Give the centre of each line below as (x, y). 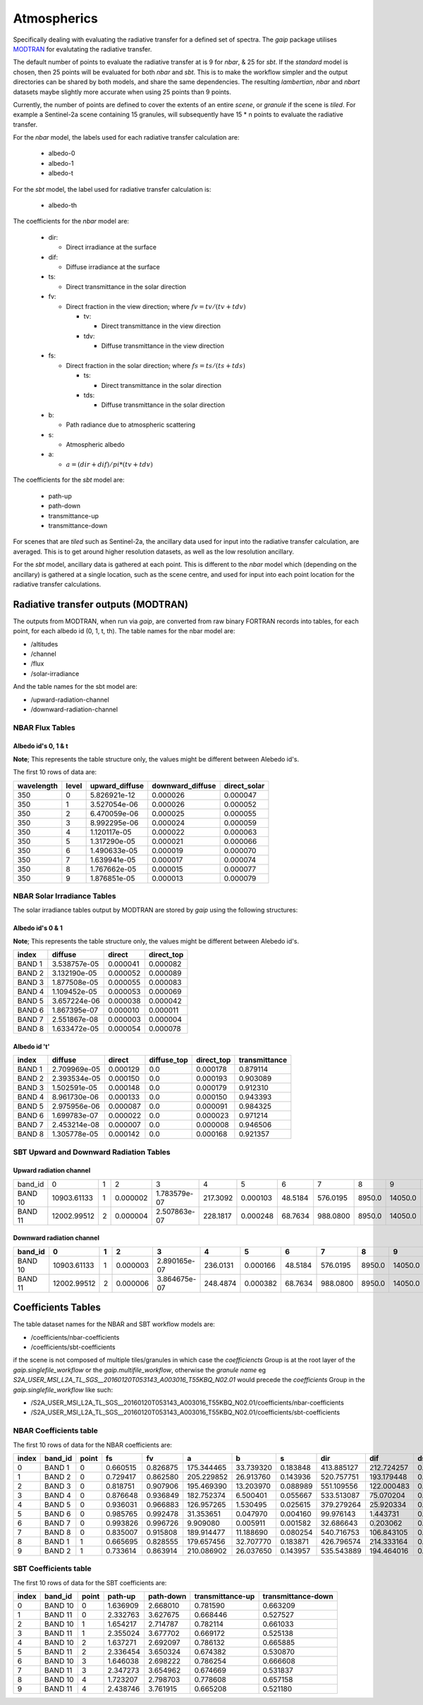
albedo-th (63, 205)
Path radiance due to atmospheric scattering (131, 425)
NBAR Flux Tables (44, 728)
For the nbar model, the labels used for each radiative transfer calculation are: (126, 137)
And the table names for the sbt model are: (75, 687)
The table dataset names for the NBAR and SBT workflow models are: (114, 1324)
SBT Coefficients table (52, 1569)
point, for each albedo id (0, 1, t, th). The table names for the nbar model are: (124, 631)
